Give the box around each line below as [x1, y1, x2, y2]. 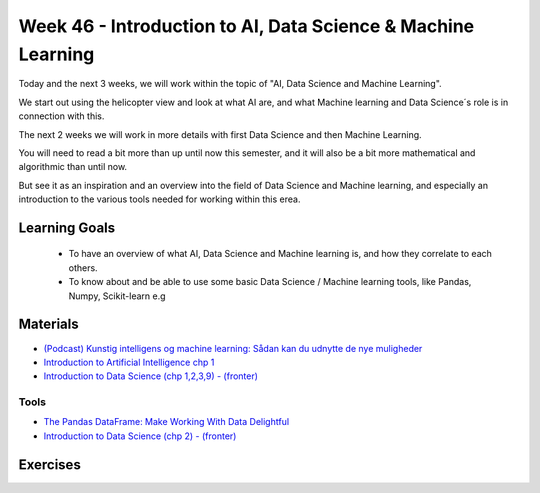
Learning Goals [18, 219, 116, 236]
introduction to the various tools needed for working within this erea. [18, 193, 301, 205]
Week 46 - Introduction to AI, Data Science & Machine [18, 15, 475, 37]
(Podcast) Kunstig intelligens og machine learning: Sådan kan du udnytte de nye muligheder [43, 342, 423, 354]
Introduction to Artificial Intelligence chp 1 [43, 356, 215, 368]
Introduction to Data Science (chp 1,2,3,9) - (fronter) [43, 370, 259, 382]
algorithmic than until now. [18, 161, 128, 173]
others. [68, 261, 99, 274]
